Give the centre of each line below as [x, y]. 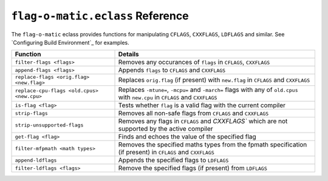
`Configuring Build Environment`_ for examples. [70, 42]
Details [128, 54]
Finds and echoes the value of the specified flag [187, 137]
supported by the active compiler [166, 129]
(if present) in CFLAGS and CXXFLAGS [166, 153]
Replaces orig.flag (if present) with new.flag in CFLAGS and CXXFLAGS [214, 80]
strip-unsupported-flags [49, 125]
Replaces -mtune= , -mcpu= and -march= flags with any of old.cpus [208, 90]
